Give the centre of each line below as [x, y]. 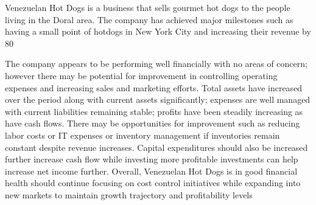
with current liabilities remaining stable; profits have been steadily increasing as [154, 111]
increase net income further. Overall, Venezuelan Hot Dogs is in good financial [151, 171]
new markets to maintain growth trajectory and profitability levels [129, 194]
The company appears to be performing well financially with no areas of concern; [156, 64]
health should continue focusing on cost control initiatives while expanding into [153, 183]
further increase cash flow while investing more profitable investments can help [152, 159]
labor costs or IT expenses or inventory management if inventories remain [142, 135]
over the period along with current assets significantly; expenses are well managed [158, 99]
